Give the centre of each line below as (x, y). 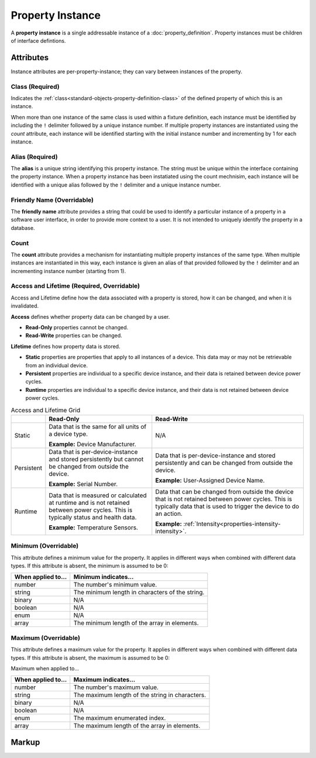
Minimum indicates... (104, 577)
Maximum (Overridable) (45, 638)
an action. (169, 514)
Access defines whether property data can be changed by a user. (90, 316)
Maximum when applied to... (45, 668)
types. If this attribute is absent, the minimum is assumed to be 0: (90, 566)
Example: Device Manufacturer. (93, 444)
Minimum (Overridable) (45, 546)
